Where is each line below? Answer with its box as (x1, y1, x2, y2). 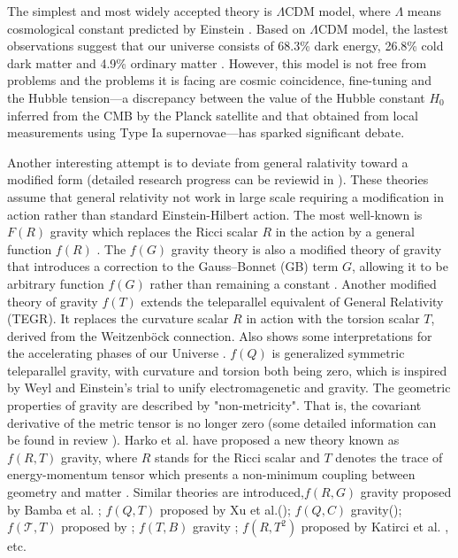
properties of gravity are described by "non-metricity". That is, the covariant (7, 396, 422, 415)
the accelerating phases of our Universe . (7, 344, 226, 362)
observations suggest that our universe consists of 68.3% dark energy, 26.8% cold (7, 36, 444, 55)
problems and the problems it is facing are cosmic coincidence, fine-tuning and (7, 71, 431, 89)
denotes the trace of (335, 447, 443, 466)
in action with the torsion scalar (246, 309, 420, 328)
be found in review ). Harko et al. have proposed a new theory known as (7, 430, 400, 449)
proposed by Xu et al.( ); (159, 500, 291, 518)
